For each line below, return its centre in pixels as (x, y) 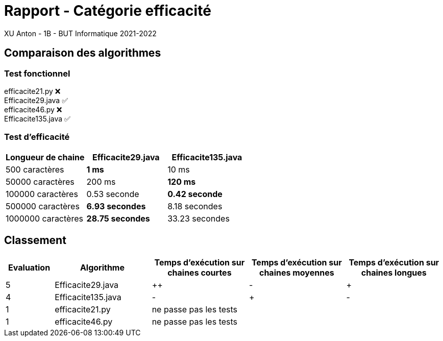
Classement (35, 240)
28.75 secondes (118, 218)
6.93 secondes (116, 206)
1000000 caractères (44, 218)
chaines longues (394, 272)
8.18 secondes (195, 206)
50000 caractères (40, 181)
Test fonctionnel (37, 73)
